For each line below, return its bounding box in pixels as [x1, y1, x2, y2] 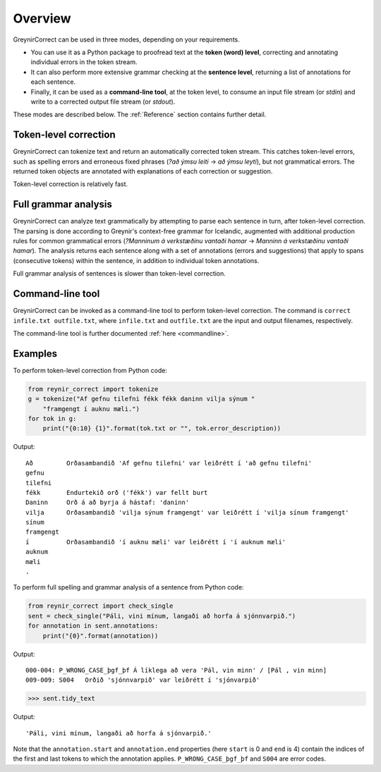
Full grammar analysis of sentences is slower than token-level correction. [13, 269, 226, 278]
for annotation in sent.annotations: [28, 622, 159, 630]
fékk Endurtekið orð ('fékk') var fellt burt [25, 489, 208, 496]
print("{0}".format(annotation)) [42, 632, 159, 639]
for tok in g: [28, 415, 77, 422]
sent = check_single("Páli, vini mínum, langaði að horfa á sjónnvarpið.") [28, 612, 296, 620]
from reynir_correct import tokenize [28, 385, 159, 393]
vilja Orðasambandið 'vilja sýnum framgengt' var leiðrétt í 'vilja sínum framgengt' [25, 508, 349, 516]
